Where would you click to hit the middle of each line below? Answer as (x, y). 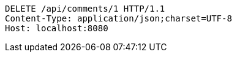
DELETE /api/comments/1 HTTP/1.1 (85, 9)
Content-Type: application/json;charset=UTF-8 (118, 18)
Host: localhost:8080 (57, 28)
